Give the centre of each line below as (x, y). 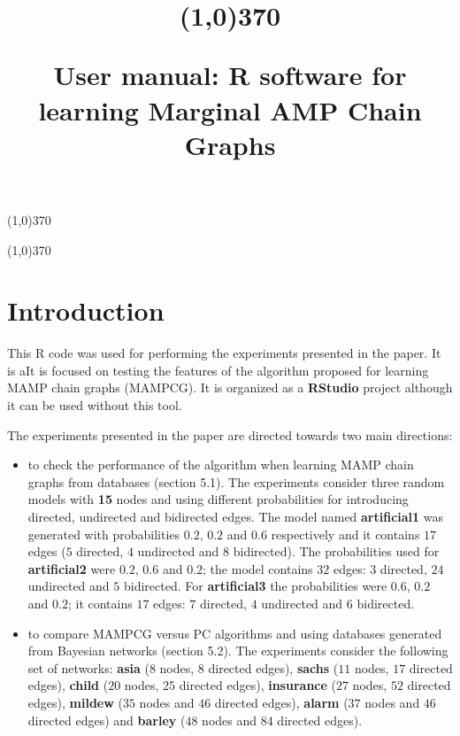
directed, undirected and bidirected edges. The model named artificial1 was (236, 516)
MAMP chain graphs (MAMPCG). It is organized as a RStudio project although (230, 387)
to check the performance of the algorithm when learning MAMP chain (221, 465)
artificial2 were (72, 568)
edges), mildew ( (75, 702)
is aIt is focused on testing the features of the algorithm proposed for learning (218, 370)
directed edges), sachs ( (273, 667)
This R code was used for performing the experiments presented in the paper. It (224, 353)
